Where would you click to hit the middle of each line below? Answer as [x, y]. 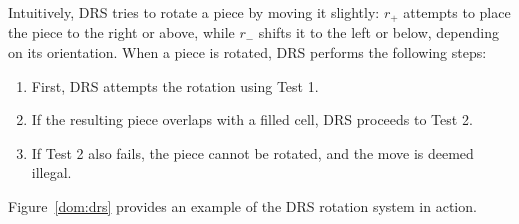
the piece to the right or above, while [121, 32]
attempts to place [457, 12]
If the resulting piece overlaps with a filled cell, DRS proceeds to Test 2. [252, 119]
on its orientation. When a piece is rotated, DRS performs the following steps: [247, 52]
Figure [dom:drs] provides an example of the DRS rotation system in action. [242, 206]
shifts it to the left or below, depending [379, 32]
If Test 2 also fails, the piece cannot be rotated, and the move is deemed [252, 152]
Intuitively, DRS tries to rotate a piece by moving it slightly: [194, 12]
